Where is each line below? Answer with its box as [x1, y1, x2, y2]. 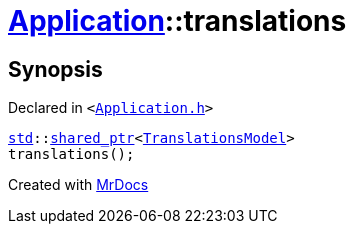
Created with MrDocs [8, 176, 149, 194]
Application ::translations [8, 4, 347, 38]
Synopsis [8, 56, 103, 82]
